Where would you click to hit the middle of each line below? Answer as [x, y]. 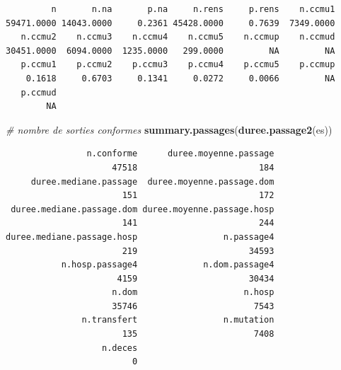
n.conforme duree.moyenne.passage [180, 154]
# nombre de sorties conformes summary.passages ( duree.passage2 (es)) [169, 129]
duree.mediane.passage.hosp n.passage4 [140, 237]
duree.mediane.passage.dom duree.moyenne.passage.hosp [143, 209]
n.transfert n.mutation [178, 320]
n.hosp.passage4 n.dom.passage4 [168, 265]
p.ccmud [39, 92]
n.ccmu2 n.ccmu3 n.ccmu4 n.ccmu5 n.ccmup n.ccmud [178, 37]
